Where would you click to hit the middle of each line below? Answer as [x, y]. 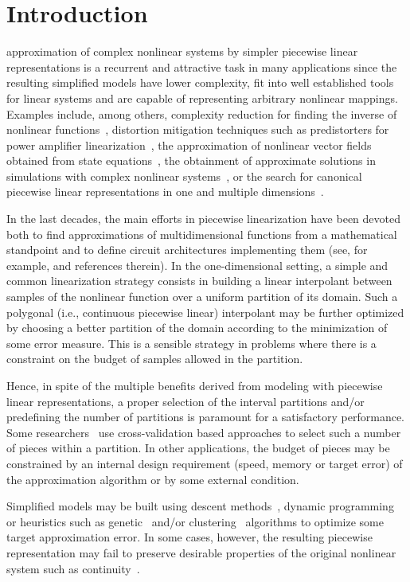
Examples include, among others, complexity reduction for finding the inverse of [202, 113]
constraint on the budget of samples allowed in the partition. [155, 359]
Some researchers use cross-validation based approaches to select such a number [204, 432]
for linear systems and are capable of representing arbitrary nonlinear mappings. [202, 98]
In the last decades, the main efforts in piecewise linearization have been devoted [203, 219]
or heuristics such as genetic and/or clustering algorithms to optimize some [195, 521]
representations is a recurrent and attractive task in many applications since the [202, 66]
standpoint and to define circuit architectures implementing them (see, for [187, 250]
